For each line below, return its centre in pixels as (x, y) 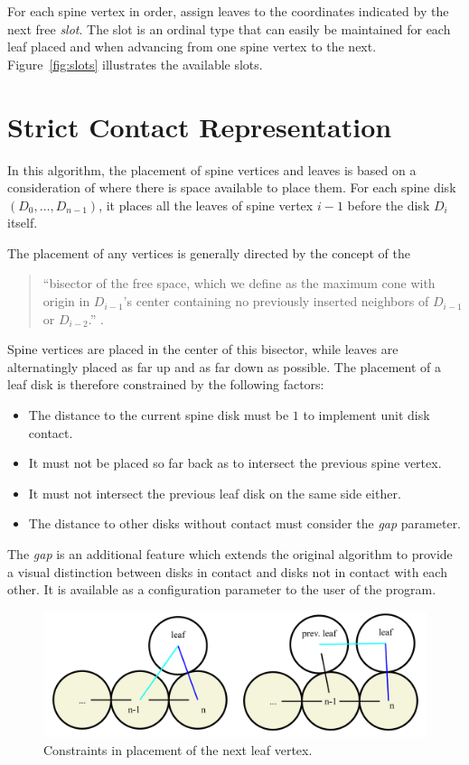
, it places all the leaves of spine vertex (206, 205)
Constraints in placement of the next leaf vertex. (178, 749)
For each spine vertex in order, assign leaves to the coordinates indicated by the (228, 11)
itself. (23, 223)
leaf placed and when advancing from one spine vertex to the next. (192, 47)
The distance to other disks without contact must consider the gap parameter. (245, 523)
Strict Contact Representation (200, 126)
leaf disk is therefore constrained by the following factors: (166, 384)
